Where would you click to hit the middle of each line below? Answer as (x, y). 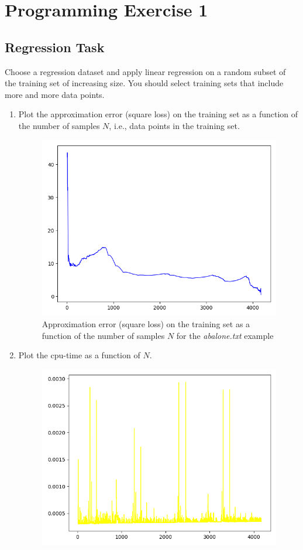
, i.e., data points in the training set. (174, 125)
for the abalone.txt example (225, 335)
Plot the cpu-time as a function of (79, 355)
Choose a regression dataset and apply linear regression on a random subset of (145, 71)
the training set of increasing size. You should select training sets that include (144, 83)
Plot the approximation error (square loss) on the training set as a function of (158, 114)
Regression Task (55, 47)
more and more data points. (55, 94)
